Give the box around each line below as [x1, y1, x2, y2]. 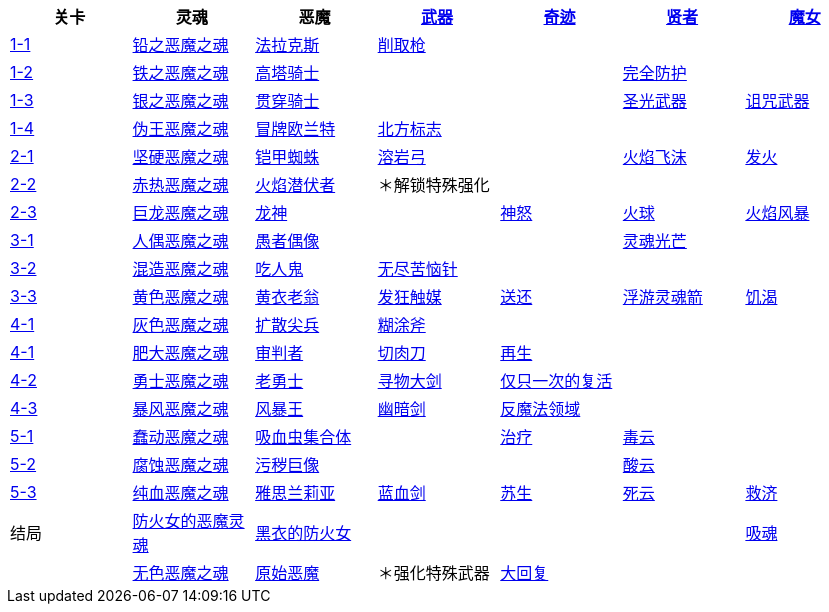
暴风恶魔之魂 [132, 399, 229, 419]
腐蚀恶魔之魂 [132, 455, 229, 475]
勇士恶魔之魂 [132, 371, 229, 391]
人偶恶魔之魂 [132, 231, 229, 251]
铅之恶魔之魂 [132, 35, 229, 55]
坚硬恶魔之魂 [132, 147, 229, 167]
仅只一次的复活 [500, 371, 613, 391]
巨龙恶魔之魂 [132, 203, 229, 223]
